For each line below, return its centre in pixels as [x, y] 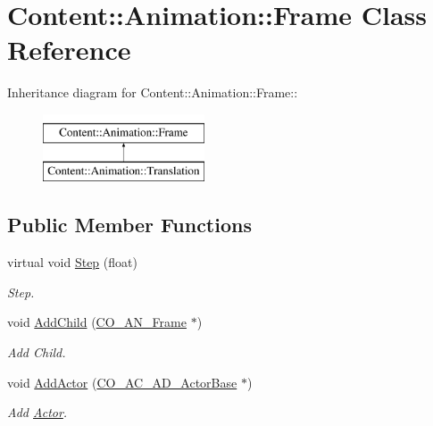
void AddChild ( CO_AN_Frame [97, 322]
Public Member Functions [129, 225]
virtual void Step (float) [72, 262]
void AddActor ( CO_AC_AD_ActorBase [122, 382]
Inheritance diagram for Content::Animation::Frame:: [153, 92]
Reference [69, 50]
